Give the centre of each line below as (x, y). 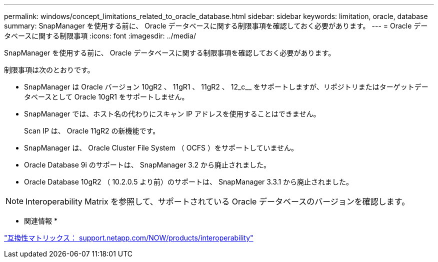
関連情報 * (41, 221)
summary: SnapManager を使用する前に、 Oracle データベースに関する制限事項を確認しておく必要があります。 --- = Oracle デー (216, 26)
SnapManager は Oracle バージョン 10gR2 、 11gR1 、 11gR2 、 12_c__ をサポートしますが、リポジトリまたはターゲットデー (226, 87)
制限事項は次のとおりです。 (49, 70)
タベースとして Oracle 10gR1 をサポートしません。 (106, 97)
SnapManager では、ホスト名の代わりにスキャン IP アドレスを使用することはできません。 (172, 114)
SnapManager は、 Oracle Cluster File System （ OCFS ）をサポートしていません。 (161, 148)
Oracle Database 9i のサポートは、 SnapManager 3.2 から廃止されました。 (147, 165)
